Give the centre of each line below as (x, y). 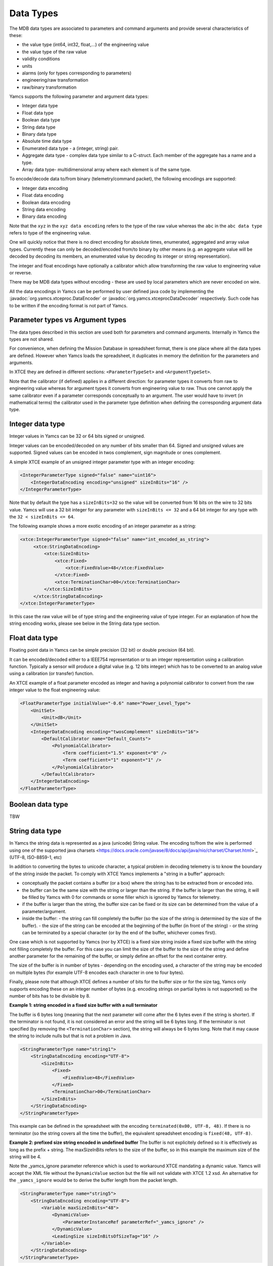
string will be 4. (25, 1157)
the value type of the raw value (54, 52)
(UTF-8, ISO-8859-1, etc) (36, 857)
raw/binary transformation (49, 87)
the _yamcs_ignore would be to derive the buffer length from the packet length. (94, 1180)
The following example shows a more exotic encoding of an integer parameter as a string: (103, 526)
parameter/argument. (44, 911)
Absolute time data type (47, 141)
